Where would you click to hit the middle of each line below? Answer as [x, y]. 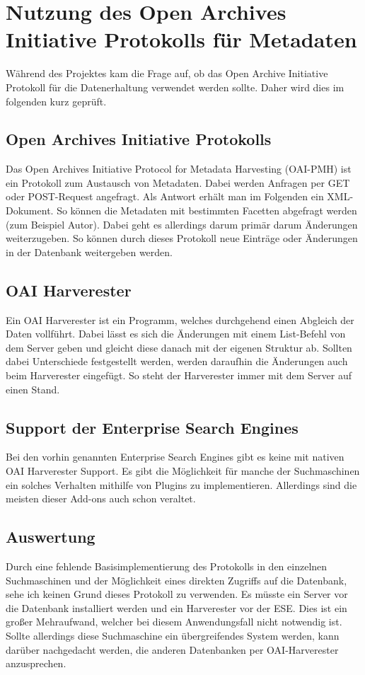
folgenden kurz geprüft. [56, 101]
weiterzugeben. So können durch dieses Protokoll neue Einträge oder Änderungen [182, 238]
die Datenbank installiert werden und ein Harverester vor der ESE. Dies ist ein [176, 607]
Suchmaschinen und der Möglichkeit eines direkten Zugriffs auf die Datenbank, [176, 580]
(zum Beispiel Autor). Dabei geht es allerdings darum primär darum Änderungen [182, 224]
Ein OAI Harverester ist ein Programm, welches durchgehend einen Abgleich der [180, 319]
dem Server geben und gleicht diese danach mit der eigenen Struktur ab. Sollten [179, 347]
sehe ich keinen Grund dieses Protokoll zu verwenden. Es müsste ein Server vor [177, 594]
